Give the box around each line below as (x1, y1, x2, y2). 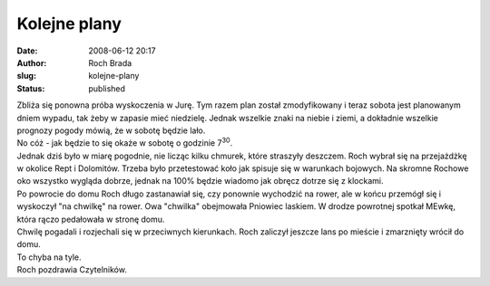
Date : (16, 45, 38, 56)
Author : (16, 57, 47, 68)
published (88, 82, 126, 94)
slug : (16, 71, 36, 81)
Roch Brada (88, 57, 132, 68)
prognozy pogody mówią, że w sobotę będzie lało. (16, 125, 206, 136)
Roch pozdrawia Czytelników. (16, 264, 127, 275)
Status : (16, 82, 45, 94)
